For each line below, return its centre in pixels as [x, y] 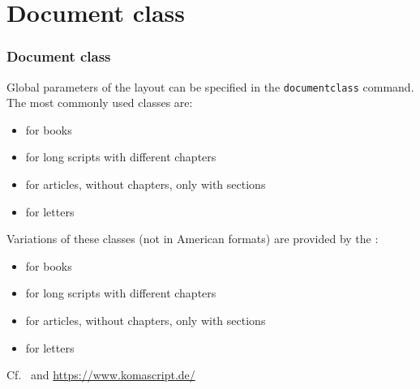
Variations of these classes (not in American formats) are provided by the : [193, 239]
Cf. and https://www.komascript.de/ [101, 375]
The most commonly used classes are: [100, 103]
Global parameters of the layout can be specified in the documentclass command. [210, 86]
